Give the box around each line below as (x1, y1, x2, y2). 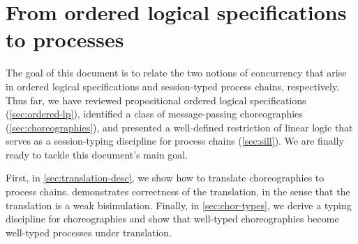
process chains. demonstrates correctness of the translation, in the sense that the (6, 184, 350, 199)
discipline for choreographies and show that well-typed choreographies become (6, 211, 339, 226)
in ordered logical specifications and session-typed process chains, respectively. (6, 79, 339, 93)
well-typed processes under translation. (6, 225, 172, 239)
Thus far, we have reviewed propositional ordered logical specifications (6, 92, 306, 107)
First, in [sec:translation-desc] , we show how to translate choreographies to (6, 170, 325, 185)
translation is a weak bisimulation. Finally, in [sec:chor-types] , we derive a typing (6, 197, 352, 212)
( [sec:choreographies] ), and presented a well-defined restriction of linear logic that (6, 120, 353, 134)
